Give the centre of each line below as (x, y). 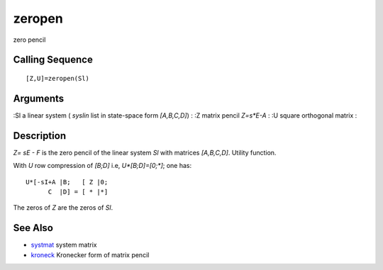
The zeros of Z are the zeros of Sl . (63, 208)
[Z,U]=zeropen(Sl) (58, 78)
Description (40, 136)
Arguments (39, 98)
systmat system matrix (64, 245)
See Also (33, 228)
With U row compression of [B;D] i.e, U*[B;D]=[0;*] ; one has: (102, 166)
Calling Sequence (53, 60)
